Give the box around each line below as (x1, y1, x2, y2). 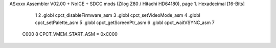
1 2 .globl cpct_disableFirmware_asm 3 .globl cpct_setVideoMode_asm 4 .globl (35, 12, 200, 18)
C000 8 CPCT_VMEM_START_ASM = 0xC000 (22, 31, 118, 37)
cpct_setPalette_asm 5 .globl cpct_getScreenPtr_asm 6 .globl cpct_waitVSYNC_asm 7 (35, 19, 215, 26)
